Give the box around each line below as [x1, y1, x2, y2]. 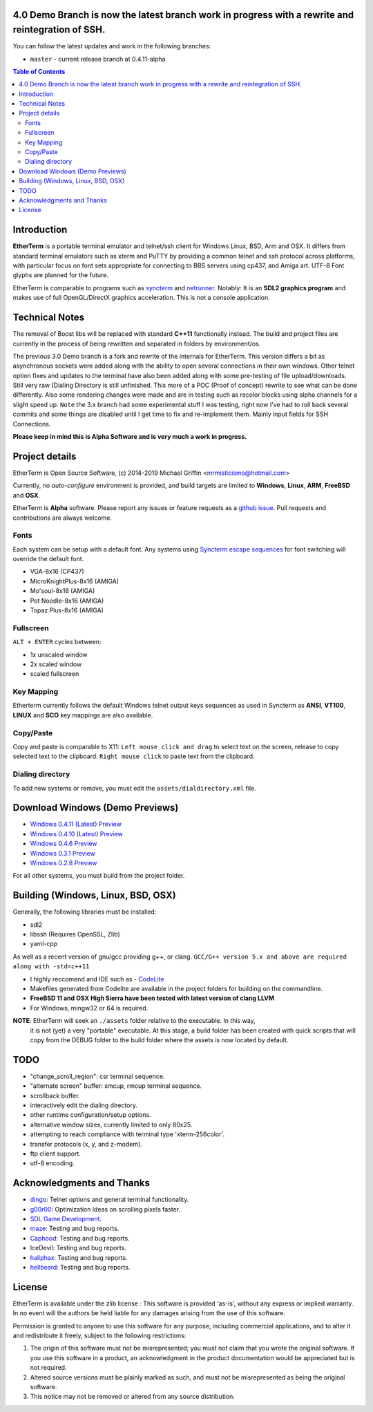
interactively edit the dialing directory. [30, 1101, 138, 1109]
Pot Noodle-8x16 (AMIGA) [30, 596, 104, 605]
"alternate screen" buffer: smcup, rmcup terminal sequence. [30, 1082, 202, 1090]
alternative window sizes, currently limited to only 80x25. [30, 1120, 193, 1129]
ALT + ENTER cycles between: [12, 638, 102, 646]
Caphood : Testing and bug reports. [30, 1234, 131, 1242]
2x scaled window [30, 660, 82, 668]
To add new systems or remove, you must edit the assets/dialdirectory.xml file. [12, 784, 257, 792]
